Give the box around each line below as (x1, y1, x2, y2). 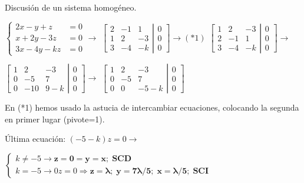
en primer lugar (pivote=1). (5, 112, 105, 125)
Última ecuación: (5, 132, 66, 145)
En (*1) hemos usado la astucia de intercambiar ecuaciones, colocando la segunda (5, 101, 299, 114)
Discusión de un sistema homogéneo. (5, 1, 137, 13)
